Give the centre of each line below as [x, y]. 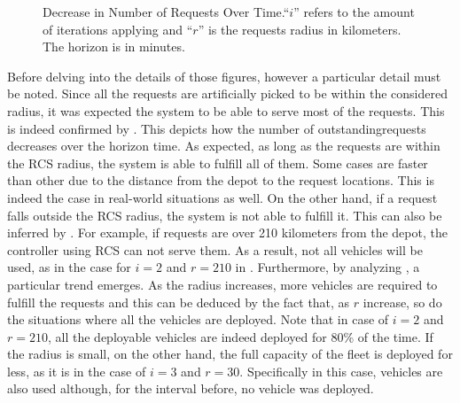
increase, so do [402, 302]
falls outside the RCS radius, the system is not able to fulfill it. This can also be [225, 215]
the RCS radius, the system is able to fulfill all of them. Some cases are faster [218, 163]
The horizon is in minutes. [114, 46]
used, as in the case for [69, 267]
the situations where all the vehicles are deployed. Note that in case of [198, 319]
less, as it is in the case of [77, 371]
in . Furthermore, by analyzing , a [327, 267]
